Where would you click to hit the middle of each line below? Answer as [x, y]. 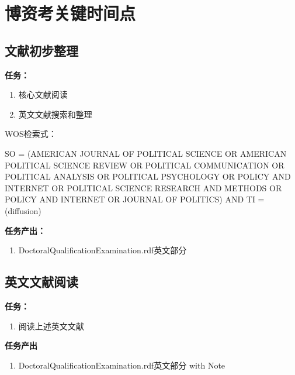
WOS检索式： [31, 134]
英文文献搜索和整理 [55, 114]
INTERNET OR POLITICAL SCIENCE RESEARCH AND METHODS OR [143, 187]
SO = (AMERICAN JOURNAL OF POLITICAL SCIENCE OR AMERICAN [146, 153]
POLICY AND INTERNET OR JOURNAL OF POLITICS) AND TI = [135, 199]
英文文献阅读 [41, 282]
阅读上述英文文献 [51, 326]
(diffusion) [23, 210]
